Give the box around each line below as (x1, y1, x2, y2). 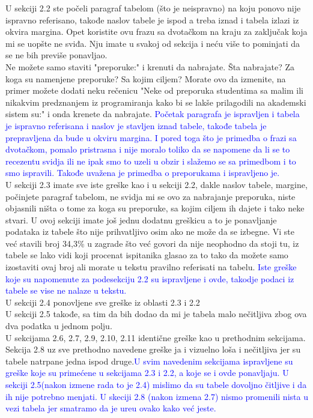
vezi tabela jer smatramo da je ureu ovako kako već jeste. (5, 402, 216, 414)
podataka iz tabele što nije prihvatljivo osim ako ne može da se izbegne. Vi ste (5, 225, 294, 238)
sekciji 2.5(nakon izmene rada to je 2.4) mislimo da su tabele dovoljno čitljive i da (5, 378, 307, 390)
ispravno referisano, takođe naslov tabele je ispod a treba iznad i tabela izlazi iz (5, 13, 299, 26)
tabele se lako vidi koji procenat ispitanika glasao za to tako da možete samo (5, 249, 288, 261)
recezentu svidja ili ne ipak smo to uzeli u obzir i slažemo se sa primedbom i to (5, 154, 296, 167)
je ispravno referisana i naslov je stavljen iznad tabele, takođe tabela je (5, 119, 267, 132)
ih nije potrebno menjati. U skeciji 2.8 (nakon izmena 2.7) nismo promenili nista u (5, 390, 308, 402)
